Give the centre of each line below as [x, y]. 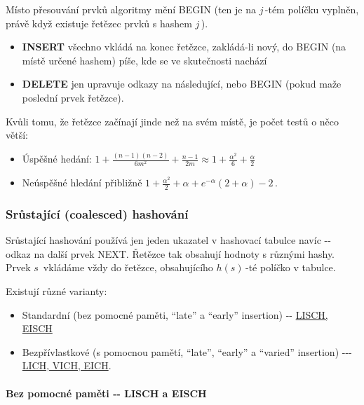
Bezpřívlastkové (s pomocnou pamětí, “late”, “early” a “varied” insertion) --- [187, 351]
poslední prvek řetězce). [73, 97]
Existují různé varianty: [56, 291]
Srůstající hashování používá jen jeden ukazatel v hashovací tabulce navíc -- [168, 240]
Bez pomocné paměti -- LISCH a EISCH [106, 393]
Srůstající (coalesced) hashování [97, 213]
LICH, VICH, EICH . [67, 365]
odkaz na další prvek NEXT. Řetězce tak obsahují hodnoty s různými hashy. [170, 253]
